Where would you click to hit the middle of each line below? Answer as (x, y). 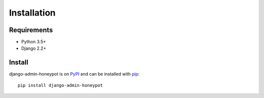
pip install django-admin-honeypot (60, 85)
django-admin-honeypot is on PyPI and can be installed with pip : (74, 74)
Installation (32, 13)
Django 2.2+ (34, 48)
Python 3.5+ (34, 42)
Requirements (31, 30)
